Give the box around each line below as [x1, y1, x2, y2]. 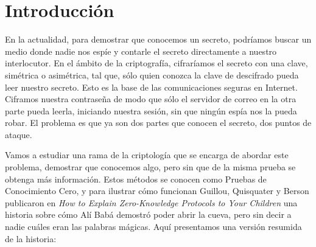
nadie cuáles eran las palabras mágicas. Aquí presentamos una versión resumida [5, 220, 302, 233]
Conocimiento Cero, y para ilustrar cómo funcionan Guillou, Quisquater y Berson [5, 184, 309, 197]
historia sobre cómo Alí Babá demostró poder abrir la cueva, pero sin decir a [5, 208, 292, 221]
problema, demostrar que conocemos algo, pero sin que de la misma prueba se [5, 161, 296, 173]
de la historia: [5, 232, 57, 245]
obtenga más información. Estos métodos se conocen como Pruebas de [5, 172, 267, 185]
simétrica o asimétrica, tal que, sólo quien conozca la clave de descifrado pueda [5, 68, 299, 81]
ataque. [5, 128, 32, 141]
